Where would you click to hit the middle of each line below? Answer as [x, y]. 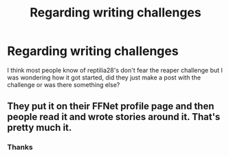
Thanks [20, 147]
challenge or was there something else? [64, 84]
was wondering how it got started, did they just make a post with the [104, 77]
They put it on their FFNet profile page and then [111, 107]
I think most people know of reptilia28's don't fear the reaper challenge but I [115, 70]
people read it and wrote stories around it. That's [114, 117]
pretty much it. [40, 128]
